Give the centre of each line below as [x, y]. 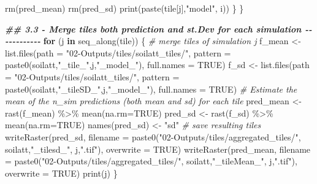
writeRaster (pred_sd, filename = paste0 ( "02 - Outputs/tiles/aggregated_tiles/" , [153, 136]
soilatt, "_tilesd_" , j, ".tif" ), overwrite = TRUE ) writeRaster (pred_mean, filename [158, 149]
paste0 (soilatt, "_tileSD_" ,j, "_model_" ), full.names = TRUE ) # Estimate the [151, 89]
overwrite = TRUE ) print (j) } [61, 173]
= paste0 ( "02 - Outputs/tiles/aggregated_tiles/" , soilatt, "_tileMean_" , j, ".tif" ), [151, 161]
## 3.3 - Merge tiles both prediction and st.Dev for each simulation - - [158, 29]
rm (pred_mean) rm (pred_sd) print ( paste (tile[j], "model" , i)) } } [124, 8]
